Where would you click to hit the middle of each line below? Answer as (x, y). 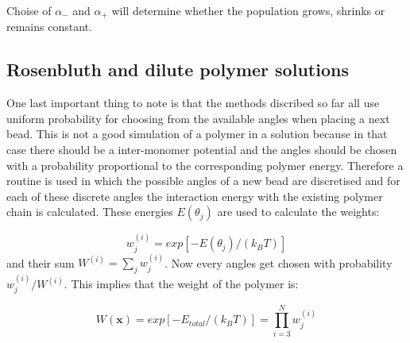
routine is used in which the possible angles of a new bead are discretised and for (203, 181)
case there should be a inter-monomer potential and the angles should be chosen (202, 150)
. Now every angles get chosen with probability (278, 262)
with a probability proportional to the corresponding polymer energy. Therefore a (205, 165)
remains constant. (49, 27)
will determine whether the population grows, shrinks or (248, 10)
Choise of (29, 10)
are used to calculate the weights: (298, 212)
